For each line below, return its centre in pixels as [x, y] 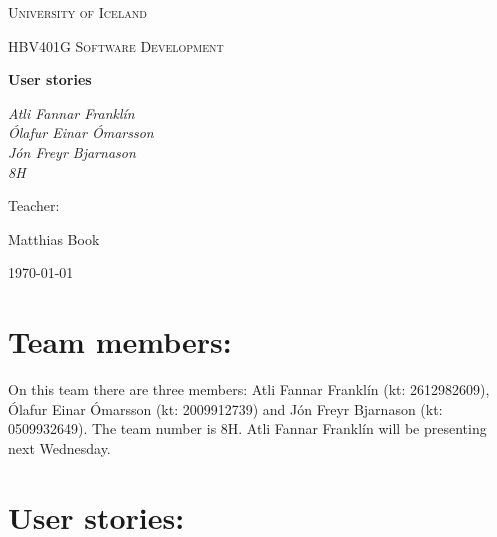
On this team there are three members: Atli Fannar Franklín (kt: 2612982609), [249, 389]
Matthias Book [54, 238]
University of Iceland [77, 12]
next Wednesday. [59, 447]
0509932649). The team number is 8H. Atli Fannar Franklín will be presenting [247, 428]
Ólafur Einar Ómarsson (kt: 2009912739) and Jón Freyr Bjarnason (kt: [225, 408]
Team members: [120, 341]
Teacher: [34, 205]
